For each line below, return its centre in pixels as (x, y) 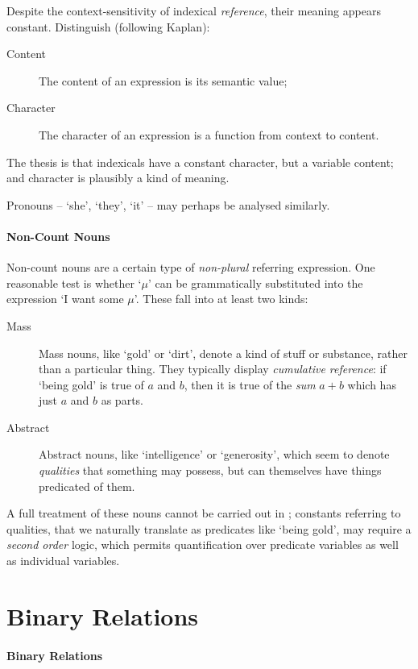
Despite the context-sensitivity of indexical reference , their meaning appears (194, 10)
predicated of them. (87, 486)
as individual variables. (63, 561)
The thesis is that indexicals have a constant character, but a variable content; (200, 162)
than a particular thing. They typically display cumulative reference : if (213, 369)
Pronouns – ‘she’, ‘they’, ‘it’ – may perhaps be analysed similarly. (168, 204)
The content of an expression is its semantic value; (163, 80)
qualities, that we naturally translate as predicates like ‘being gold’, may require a (209, 528)
